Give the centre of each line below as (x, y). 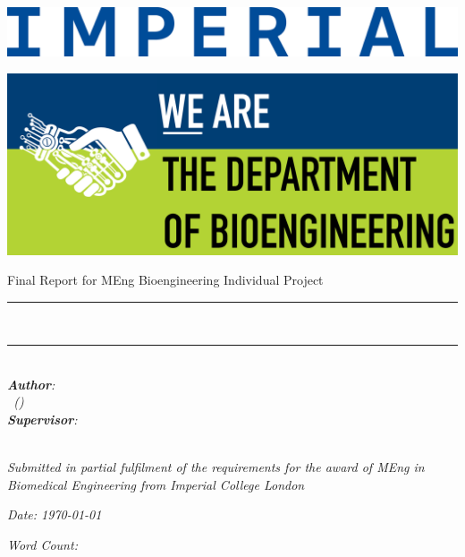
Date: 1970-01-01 (55, 514)
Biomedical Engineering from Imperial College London (156, 484)
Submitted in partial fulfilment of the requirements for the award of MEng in (216, 467)
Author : (31, 384)
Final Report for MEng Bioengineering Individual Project (165, 280)
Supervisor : (42, 420)
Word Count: (42, 545)
